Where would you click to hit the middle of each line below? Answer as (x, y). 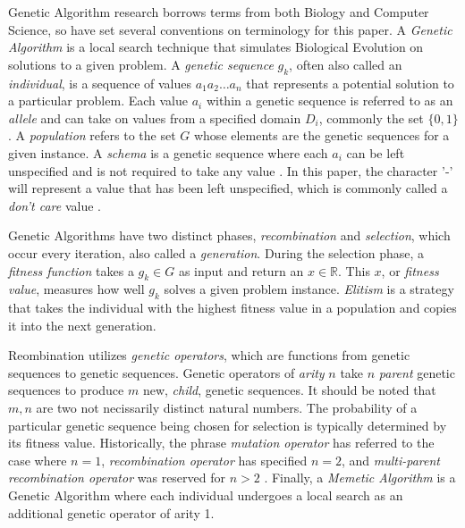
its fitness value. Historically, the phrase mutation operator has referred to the (221, 443)
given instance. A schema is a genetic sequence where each (168, 152)
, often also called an (346, 64)
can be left (376, 152)
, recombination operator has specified (204, 460)
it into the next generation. (82, 325)
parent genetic (417, 372)
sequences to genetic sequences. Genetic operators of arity (166, 372)
